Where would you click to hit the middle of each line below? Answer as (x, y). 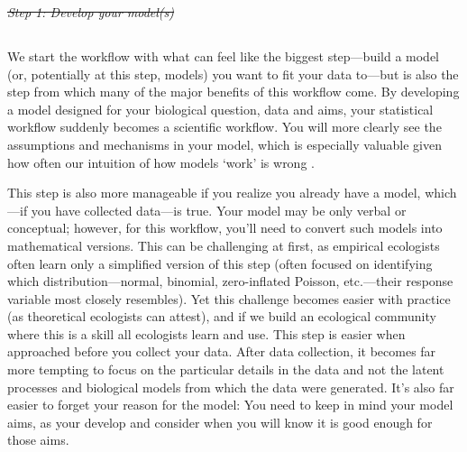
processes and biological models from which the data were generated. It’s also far (231, 387)
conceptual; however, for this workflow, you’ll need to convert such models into (225, 228)
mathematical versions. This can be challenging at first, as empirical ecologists (224, 245)
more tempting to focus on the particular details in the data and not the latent (226, 369)
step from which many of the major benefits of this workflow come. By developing (233, 92)
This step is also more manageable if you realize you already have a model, (214, 193)
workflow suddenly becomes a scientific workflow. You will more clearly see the (224, 127)
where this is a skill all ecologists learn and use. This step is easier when (206, 333)
